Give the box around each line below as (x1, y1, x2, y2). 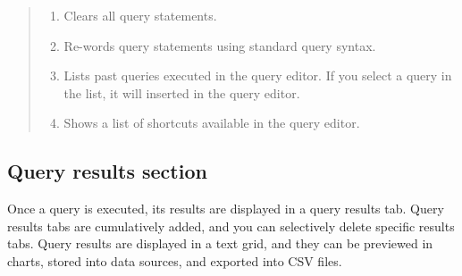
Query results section (7, 157, 207, 185)
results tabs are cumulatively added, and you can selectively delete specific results (7, 216, 455, 235)
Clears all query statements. (63, 6, 217, 24)
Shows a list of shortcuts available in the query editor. (63, 113, 360, 132)
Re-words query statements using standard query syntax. (63, 36, 376, 54)
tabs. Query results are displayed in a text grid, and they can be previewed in (7, 234, 433, 253)
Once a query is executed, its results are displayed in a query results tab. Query (7, 199, 444, 218)
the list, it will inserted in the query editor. (63, 83, 300, 102)
